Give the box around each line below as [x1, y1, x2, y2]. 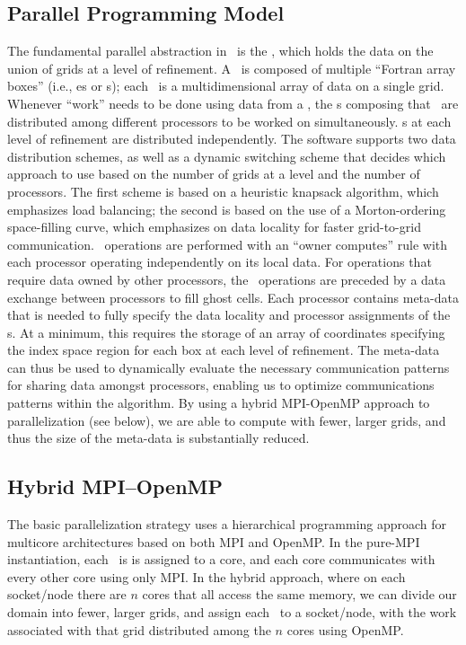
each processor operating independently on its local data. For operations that [7, 252, 432, 271]
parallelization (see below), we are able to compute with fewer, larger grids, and [7, 411, 446, 429]
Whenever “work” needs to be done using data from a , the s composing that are [7, 93, 459, 112]
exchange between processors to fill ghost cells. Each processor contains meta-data [7, 287, 459, 306]
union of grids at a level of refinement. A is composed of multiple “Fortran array [7, 58, 456, 77]
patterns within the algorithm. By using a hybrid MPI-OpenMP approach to [7, 393, 430, 412]
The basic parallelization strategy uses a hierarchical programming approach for [7, 515, 447, 534]
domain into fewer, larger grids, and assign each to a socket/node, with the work [7, 603, 457, 622]
